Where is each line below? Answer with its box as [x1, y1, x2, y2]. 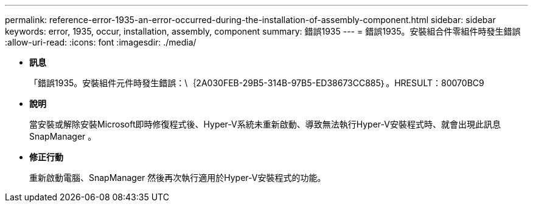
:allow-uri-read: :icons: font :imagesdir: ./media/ [5, 37, 197, 47]
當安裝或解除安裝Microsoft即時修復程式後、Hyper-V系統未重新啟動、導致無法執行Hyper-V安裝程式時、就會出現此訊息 [29, 119, 501, 129]
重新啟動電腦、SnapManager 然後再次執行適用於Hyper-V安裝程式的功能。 [29, 172, 326, 183]
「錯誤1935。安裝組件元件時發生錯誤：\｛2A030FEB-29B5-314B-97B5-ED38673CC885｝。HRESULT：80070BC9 [29, 78, 484, 88]
